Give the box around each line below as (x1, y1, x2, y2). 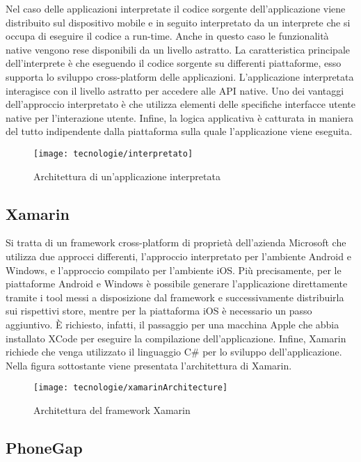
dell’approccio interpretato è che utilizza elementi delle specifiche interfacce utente (6, 97, 356, 111)
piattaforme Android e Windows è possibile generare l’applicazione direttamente (6, 276, 348, 291)
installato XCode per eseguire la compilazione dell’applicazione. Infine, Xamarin (6, 330, 346, 345)
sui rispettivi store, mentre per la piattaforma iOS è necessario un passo (6, 303, 312, 318)
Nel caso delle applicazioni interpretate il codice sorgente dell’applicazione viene (6, 1, 346, 15)
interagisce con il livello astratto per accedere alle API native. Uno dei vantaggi (6, 83, 344, 97)
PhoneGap (6, 436, 83, 458)
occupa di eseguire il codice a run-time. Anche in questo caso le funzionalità (6, 29, 329, 43)
